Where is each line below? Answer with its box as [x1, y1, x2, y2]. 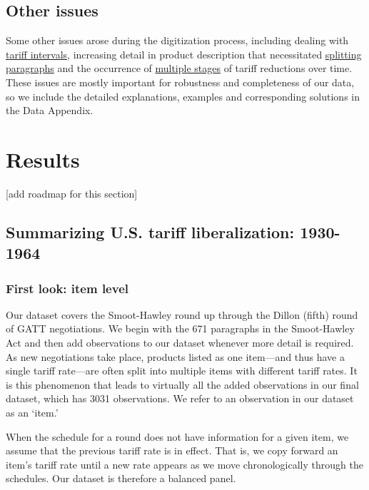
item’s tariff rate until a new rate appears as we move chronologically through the [6, 456, 363, 471]
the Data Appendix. [6, 103, 93, 118]
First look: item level [6, 279, 128, 297]
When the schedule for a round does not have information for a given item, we [6, 429, 349, 444]
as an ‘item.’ [6, 405, 59, 420]
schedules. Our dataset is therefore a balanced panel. [6, 471, 236, 486]
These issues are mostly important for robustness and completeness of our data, [6, 74, 355, 89]
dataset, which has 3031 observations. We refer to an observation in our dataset [6, 391, 354, 406]
